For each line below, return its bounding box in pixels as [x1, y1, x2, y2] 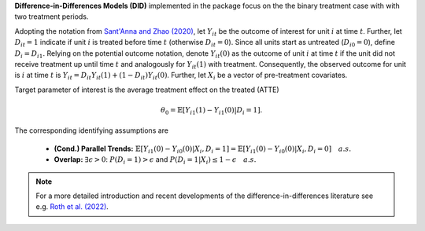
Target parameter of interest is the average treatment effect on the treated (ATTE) [14, 85, 279, 94]
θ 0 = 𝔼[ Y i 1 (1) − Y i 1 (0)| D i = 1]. [160, 105, 263, 116]
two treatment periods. [14, 12, 89, 21]
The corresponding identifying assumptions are [14, 126, 169, 135]
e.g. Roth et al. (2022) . [35, 202, 109, 211]
